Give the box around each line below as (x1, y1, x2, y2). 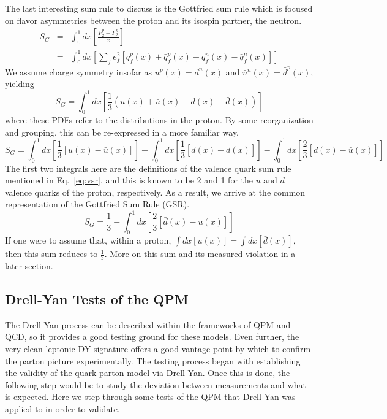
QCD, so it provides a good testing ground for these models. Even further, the (5, 330, 299, 343)
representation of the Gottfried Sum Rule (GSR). (5, 198, 190, 210)
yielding (5, 77, 34, 90)
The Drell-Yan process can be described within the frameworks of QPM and (5, 318, 291, 331)
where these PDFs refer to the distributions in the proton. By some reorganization (5, 113, 314, 126)
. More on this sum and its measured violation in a (104, 247, 296, 260)
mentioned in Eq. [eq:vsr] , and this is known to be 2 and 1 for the (5, 174, 253, 186)
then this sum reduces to (5, 247, 98, 260)
